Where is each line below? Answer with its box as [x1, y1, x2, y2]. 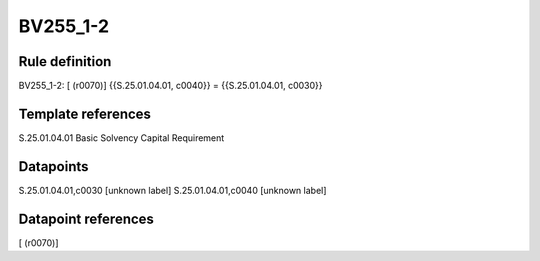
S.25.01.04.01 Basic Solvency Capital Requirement [18, 131, 225, 144]
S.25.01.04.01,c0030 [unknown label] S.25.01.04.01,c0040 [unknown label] [18, 184, 327, 196]
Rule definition [18, 53, 112, 70]
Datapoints [18, 158, 89, 175]
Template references [18, 105, 152, 122]
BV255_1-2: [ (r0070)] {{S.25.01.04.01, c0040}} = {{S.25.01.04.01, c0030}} [18, 80, 323, 92]
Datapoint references [18, 210, 155, 227]
